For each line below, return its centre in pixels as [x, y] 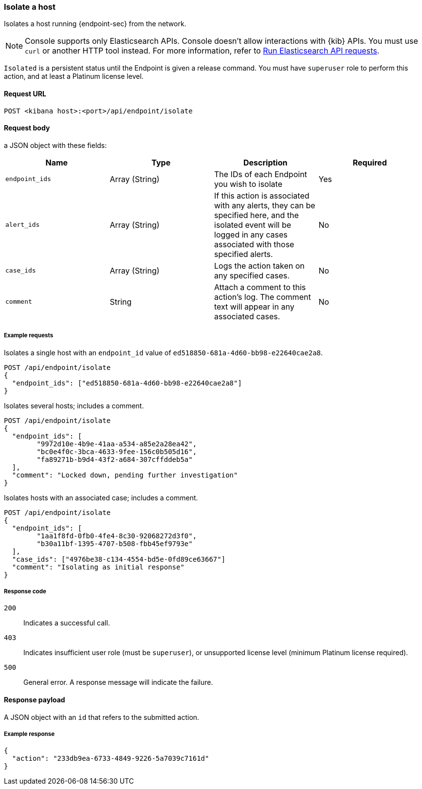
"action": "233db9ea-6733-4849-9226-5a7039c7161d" [110, 759]
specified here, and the [257, 215]
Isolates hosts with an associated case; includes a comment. [101, 497]
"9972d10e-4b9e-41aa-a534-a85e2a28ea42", [117, 444]
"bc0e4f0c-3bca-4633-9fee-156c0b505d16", [117, 451]
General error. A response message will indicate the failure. [118, 682]
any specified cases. [252, 275]
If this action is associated [262, 195]
